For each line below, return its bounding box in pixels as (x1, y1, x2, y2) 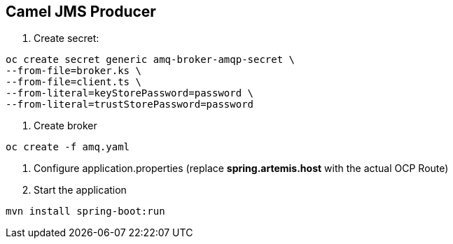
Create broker (34, 120, 97, 132)
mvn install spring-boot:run (6, 206, 165, 217)
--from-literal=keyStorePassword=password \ (6, 87, 254, 99)
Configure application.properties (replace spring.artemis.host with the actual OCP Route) (34, 162, 449, 175)
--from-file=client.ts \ (6, 76, 141, 88)
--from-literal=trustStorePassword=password (6, 99, 254, 110)
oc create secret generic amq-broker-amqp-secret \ (6, 54, 295, 66)
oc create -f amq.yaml (6, 141, 130, 153)
